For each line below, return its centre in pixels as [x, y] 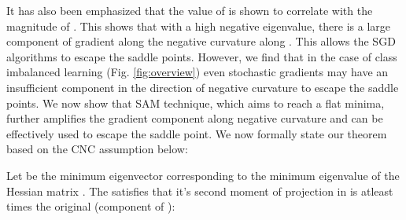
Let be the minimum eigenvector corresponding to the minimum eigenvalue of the [203, 175]
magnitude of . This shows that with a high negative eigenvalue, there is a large [199, 26]
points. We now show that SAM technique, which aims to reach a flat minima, [196, 103]
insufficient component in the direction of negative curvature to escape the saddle [203, 87]
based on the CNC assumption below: [97, 149]
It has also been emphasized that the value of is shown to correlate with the [190, 10]
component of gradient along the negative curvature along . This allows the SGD [201, 41]
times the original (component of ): [91, 206]
